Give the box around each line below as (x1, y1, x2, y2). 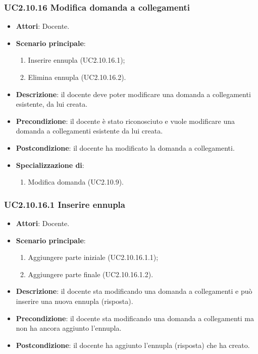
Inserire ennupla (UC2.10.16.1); (28, 55, 125, 65)
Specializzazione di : (16, 159, 84, 170)
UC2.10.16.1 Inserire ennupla (4, 198, 125, 210)
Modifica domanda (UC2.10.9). (28, 176, 124, 187)
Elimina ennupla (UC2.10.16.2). (28, 72, 126, 82)
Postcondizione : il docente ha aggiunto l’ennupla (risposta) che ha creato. (16, 339, 250, 350)
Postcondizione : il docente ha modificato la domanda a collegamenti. (16, 142, 235, 153)
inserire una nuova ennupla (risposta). (16, 295, 133, 306)
